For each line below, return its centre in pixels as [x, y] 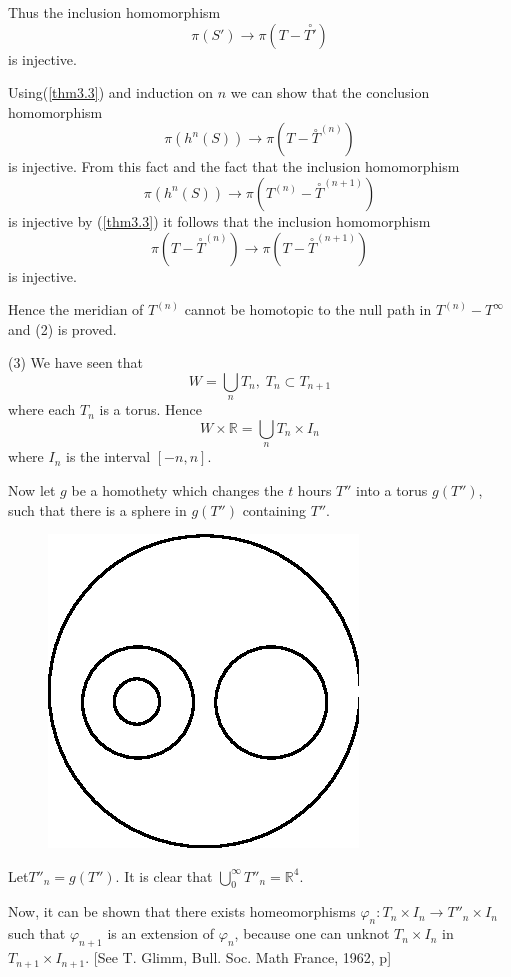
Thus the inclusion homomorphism [114, 12]
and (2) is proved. [62, 328]
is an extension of [161, 933]
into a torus [392, 489]
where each [42, 409]
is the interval [108, 456]
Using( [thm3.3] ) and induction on [111, 92]
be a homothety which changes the [177, 489]
